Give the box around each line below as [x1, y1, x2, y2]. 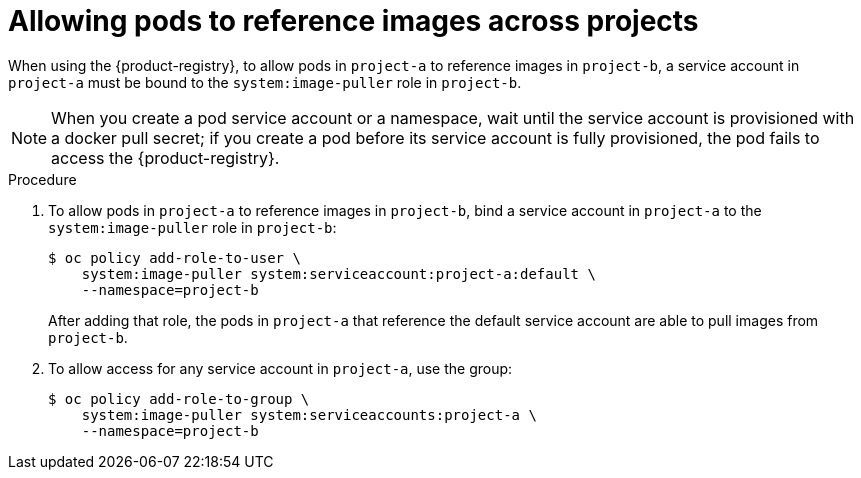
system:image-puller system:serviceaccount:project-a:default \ [81, 265, 596, 282]
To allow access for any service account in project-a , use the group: [48, 359, 513, 377]
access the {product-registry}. [51, 147, 280, 168]
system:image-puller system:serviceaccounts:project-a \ [81, 406, 537, 423]
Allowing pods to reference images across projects [8, 4, 699, 38]
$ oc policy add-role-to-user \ [48, 249, 301, 266]
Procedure [8, 170, 77, 188]
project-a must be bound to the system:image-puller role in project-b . [8, 73, 522, 91]
